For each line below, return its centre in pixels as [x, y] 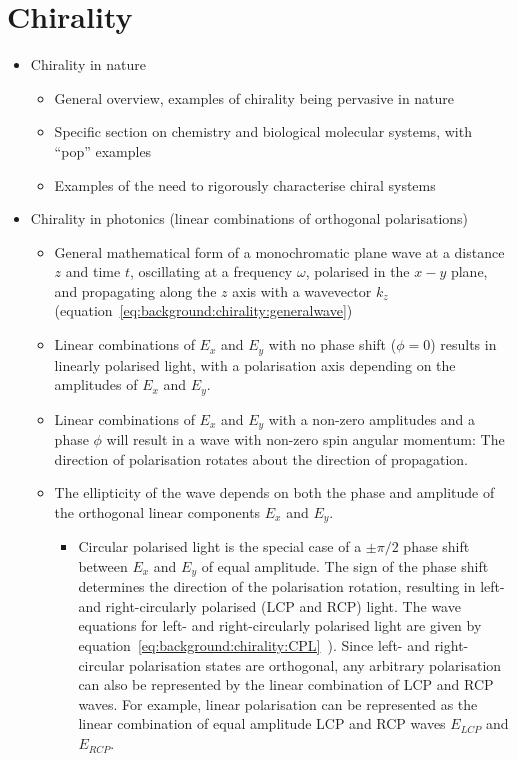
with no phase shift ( [332, 344]
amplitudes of [96, 384]
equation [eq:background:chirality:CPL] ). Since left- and [254, 645]
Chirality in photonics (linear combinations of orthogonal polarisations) [249, 218]
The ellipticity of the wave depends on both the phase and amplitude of [274, 492]
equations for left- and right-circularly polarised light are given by [280, 625]
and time [93, 271]
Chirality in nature [88, 64]
